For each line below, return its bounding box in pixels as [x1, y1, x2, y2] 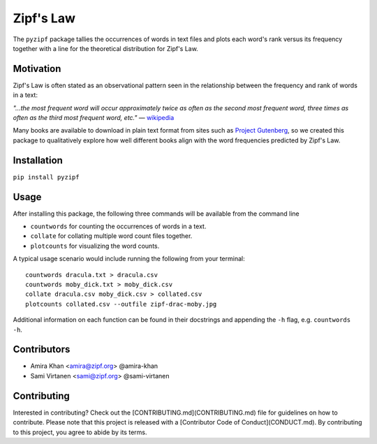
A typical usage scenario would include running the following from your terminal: [13, 255, 245, 263]
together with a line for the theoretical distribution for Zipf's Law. [13, 44, 198, 52]
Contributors [13, 343, 71, 355]
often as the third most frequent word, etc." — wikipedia [13, 114, 175, 122]
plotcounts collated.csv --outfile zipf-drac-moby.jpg [25, 300, 217, 308]
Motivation [13, 63, 61, 75]
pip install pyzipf [13, 173, 80, 181]
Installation [13, 154, 63, 166]
